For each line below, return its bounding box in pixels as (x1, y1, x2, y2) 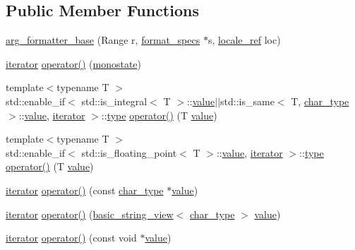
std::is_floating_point (81, 145, 177, 160)
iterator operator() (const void (6, 230, 137, 245)
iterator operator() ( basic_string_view (6, 206, 174, 221)
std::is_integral (81, 93, 148, 108)
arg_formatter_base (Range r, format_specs (6, 32, 200, 47)
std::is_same (220, 93, 275, 108)
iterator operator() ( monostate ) (6, 56, 142, 71)
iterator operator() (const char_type (6, 182, 164, 197)
